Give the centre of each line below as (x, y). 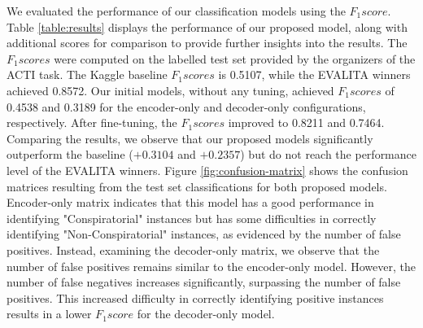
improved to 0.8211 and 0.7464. (306, 122)
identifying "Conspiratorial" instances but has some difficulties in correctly (192, 218)
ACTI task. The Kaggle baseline (87, 74)
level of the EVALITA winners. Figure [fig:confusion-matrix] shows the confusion (207, 170)
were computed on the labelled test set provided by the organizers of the (235, 58)
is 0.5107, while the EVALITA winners (314, 74)
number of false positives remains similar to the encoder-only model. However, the (211, 266)
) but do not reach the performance (328, 154)
